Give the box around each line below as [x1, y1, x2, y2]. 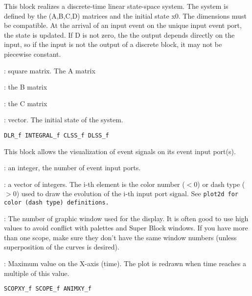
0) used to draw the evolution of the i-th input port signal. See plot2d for [13, 188, 239, 199]
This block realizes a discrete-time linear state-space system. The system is [4, 1, 229, 11]
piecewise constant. [4, 48, 61, 59]
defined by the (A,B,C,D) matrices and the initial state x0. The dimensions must [4, 10, 247, 21]
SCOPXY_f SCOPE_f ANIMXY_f [4, 285, 92, 293]
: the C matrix [4, 98, 47, 108]
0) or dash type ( [194, 179, 245, 189]
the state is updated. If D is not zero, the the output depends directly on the [4, 29, 235, 40]
